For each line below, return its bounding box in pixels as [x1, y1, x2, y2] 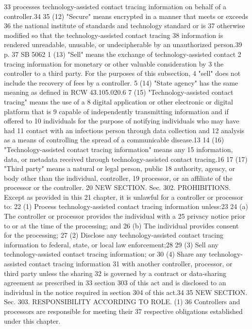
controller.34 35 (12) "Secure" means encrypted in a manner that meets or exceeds [4, 11, 248, 21]
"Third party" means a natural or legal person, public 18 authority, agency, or [4, 163, 235, 173]
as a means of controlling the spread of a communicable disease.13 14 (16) [4, 135, 224, 145]
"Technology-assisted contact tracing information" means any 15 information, [4, 144, 233, 154]
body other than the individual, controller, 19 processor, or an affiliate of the [4, 173, 233, 183]
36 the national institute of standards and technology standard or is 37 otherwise [4, 20, 245, 31]
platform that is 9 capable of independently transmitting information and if [4, 106, 229, 116]
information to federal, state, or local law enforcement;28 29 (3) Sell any [4, 239, 219, 249]
